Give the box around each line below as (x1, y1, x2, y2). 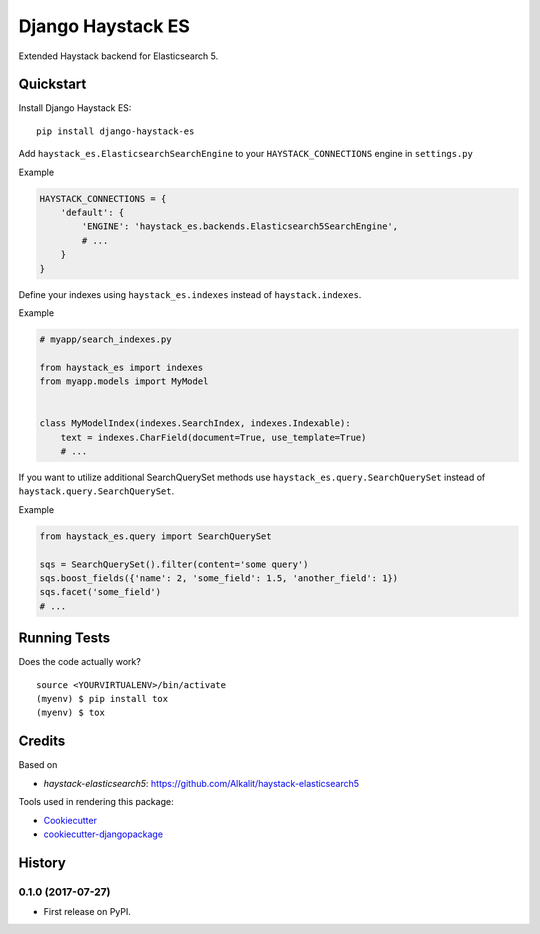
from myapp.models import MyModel (39, 376, 209, 387)
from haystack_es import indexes (39, 361, 204, 373)
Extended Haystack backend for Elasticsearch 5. (18, 50, 219, 62)
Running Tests (18, 630, 110, 647)
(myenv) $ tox (36, 707, 105, 719)
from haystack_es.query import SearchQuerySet (39, 530, 272, 542)
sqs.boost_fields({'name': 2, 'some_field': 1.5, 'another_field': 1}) (39, 572, 399, 584)
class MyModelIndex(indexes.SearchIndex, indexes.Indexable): (39, 418, 351, 429)
